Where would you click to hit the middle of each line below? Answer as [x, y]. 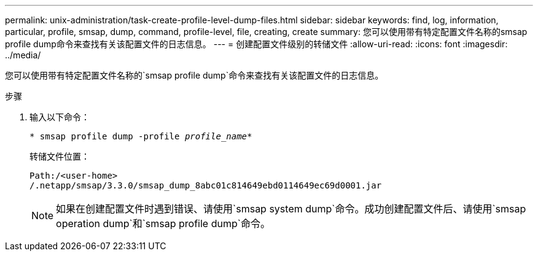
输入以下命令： [60, 117]
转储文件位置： [60, 156]
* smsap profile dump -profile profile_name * [141, 136]
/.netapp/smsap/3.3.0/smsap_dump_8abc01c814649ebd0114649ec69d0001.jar [206, 185]
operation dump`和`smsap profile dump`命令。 [163, 223]
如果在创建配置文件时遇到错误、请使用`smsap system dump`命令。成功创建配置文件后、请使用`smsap [291, 209]
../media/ [23, 55]
